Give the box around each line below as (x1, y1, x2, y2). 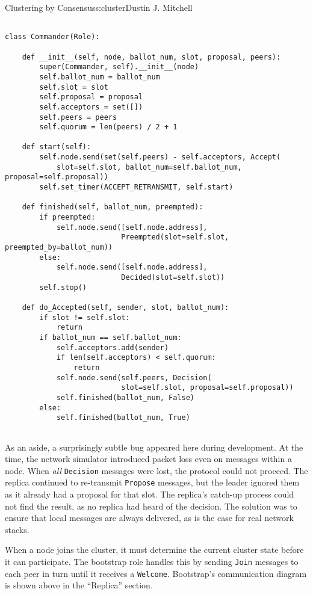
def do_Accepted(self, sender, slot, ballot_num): (22, 303, 229, 312)
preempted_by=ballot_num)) (5, 243, 113, 252)
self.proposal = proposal (39, 93, 143, 102)
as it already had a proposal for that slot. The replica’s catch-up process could (5, 488, 294, 500)
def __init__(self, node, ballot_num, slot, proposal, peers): (22, 52, 281, 61)
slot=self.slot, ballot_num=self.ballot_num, (56, 162, 242, 171)
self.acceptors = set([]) (39, 102, 143, 111)
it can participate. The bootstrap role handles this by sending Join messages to (5, 555, 299, 567)
